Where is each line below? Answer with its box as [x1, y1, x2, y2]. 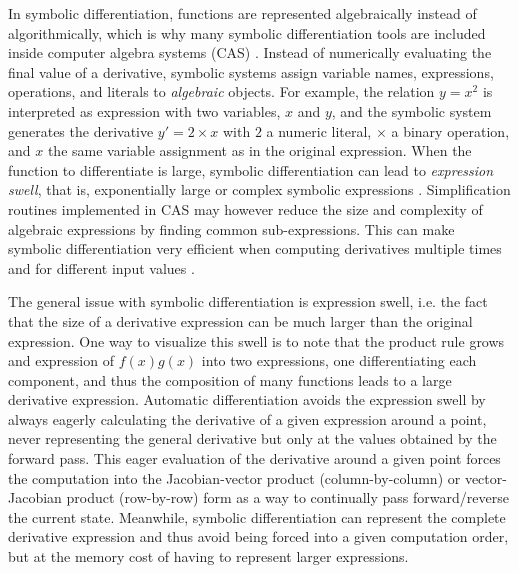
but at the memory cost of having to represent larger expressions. [8, 546, 409, 567]
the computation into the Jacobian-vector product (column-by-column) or [8, 467, 461, 488]
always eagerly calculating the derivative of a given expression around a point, [8, 408, 487, 429]
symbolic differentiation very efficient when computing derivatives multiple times [8, 238, 502, 259]
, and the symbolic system [331, 100, 492, 121]
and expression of [8, 350, 114, 371]
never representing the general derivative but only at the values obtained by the [8, 428, 497, 449]
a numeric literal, [266, 120, 372, 141]
